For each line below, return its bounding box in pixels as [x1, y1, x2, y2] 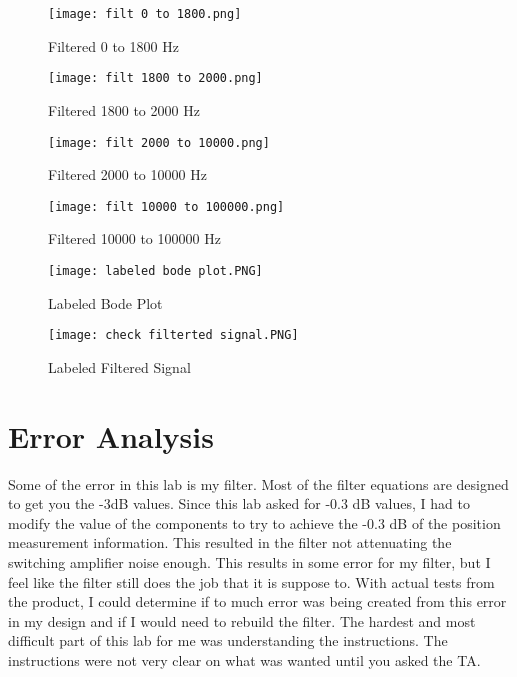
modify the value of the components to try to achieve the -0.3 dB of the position [8, 512, 501, 533]
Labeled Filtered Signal [48, 356, 191, 377]
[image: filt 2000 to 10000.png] [48, 135, 270, 150]
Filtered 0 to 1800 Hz [48, 35, 179, 56]
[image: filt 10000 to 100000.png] [48, 199, 285, 214]
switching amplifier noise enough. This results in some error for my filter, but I [8, 552, 491, 572]
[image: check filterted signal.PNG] [48, 328, 299, 343]
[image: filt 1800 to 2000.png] [48, 71, 263, 86]
